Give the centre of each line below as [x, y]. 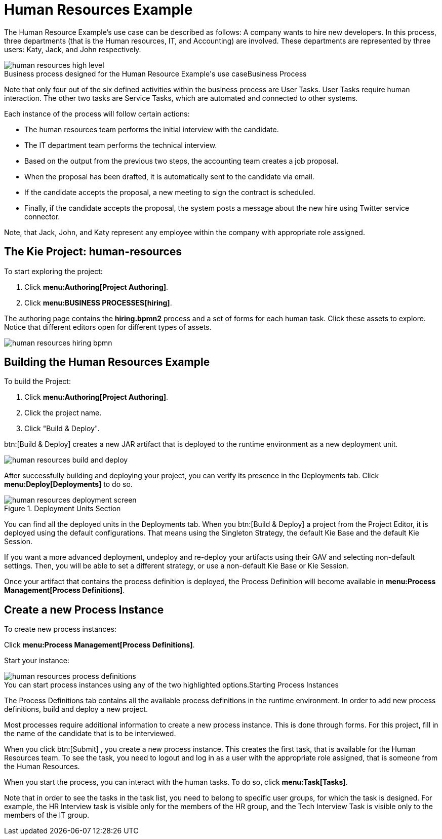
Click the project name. [63, 413]
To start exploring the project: [53, 271]
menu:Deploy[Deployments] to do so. [68, 484]
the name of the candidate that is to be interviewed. [90, 734]
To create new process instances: [60, 629]
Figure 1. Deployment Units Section [63, 509]
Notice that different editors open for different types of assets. [108, 327]
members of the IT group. [47, 815]
